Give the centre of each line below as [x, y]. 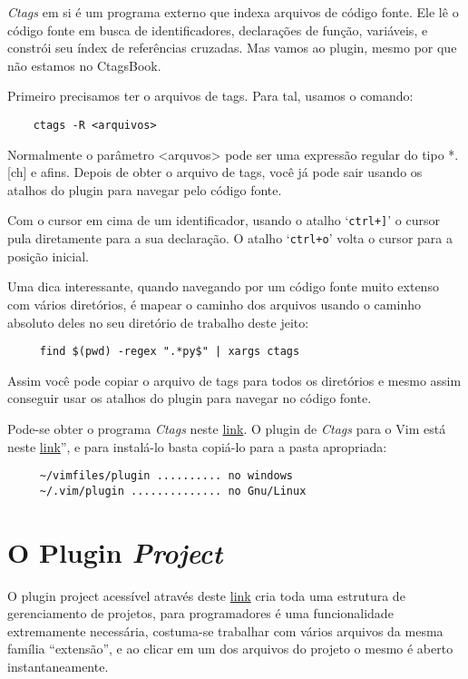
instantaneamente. [58, 666]
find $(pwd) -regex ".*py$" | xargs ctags [170, 352]
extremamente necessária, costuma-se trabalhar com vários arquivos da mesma [225, 630]
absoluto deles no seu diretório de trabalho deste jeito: [158, 322]
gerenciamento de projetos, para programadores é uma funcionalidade [200, 613]
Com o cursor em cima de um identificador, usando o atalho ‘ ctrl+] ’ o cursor [224, 220]
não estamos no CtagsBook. [84, 65]
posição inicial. [48, 256]
